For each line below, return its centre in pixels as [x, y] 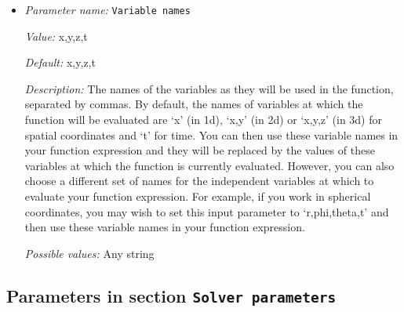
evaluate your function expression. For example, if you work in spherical [198, 196]
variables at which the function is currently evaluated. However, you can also [209, 165]
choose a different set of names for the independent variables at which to [199, 181]
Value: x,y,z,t [56, 36]
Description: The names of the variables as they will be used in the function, [209, 88]
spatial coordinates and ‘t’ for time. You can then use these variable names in [211, 134]
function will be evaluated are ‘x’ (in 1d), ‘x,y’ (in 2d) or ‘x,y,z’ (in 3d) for [203, 120]
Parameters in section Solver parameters [171, 295]
